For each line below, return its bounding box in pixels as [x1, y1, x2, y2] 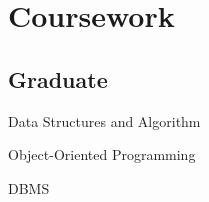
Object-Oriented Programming [8, 144, 196, 165]
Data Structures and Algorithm [8, 110, 201, 131]
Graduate [8, 63, 108, 94]
